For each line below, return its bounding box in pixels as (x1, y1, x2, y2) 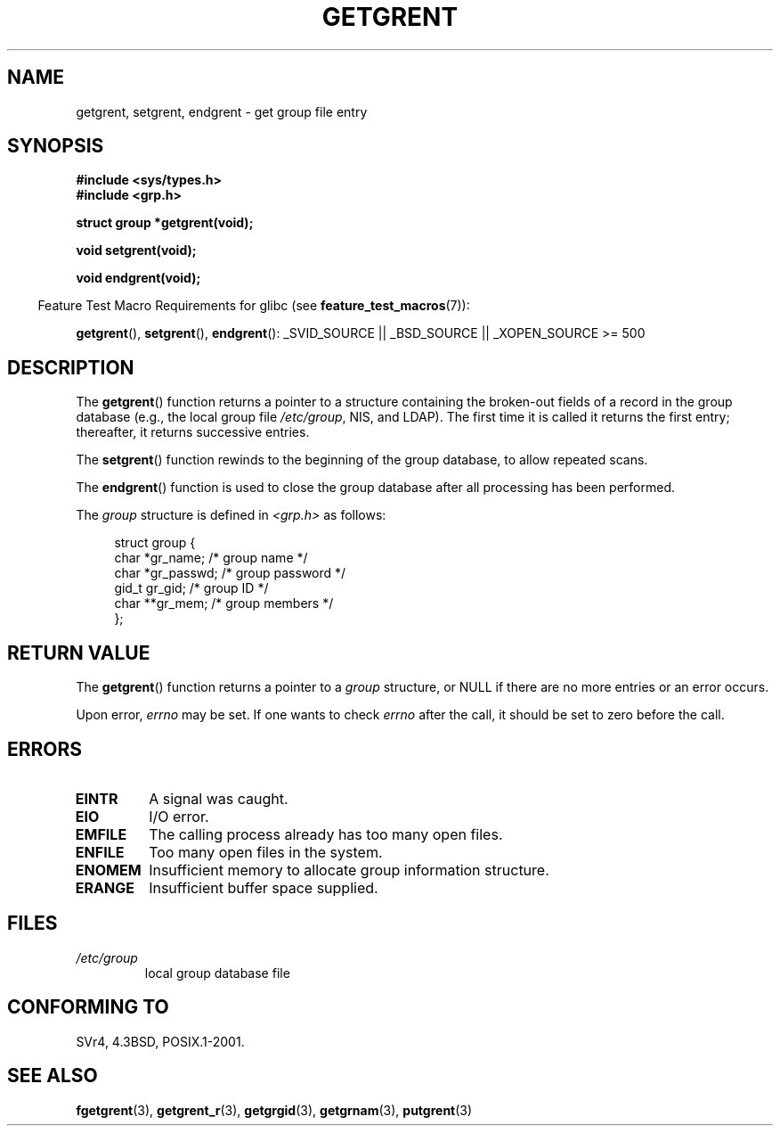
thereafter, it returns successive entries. (76, 424, 310, 440)
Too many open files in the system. (149, 842, 383, 861)
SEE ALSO (7, 1064, 98, 1088)
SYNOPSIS (7, 135, 104, 158)
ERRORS (7, 737, 83, 760)
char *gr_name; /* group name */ (114, 550, 308, 566)
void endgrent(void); (76, 270, 201, 286)
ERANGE (75, 878, 134, 897)
